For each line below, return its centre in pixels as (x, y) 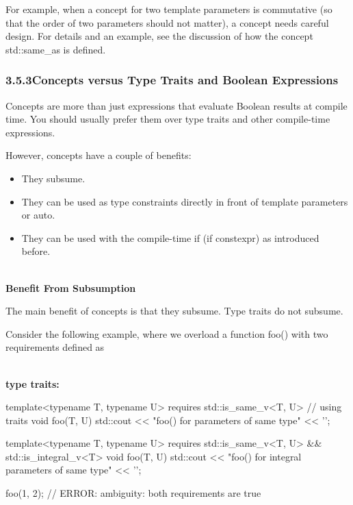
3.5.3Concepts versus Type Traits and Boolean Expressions (172, 80)
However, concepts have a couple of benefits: (99, 155)
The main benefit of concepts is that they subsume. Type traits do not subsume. (174, 311)
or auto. (38, 215)
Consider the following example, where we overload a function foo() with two (167, 333)
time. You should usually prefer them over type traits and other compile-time (168, 119)
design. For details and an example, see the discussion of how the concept (159, 36)
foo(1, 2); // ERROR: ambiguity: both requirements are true (133, 493)
